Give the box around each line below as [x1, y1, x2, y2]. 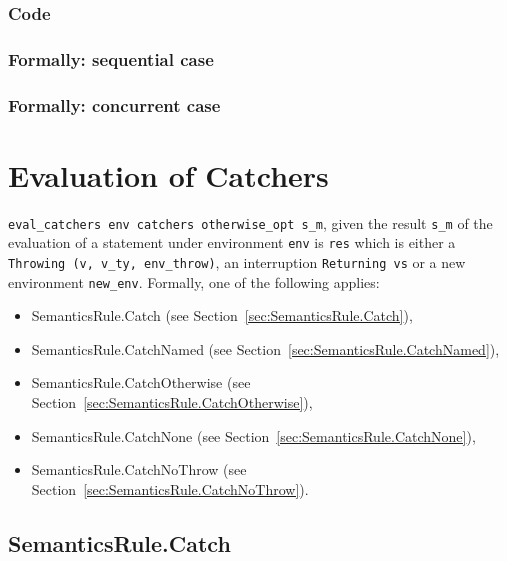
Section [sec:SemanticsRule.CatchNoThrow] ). [31, 478, 309, 499]
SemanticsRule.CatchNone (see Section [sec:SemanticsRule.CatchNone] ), [31, 425, 476, 446]
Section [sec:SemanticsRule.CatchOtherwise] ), [31, 392, 313, 413]
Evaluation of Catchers [8, 154, 329, 195]
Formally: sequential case [8, 46, 214, 71]
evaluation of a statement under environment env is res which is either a [8, 232, 456, 253]
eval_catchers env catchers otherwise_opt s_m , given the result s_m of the [8, 212, 493, 233]
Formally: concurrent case [8, 92, 221, 117]
